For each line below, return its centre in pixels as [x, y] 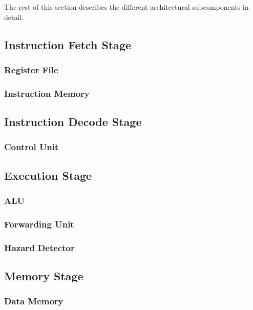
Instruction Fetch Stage [68, 44]
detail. [14, 17]
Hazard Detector [39, 247]
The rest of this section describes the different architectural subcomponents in [126, 7]
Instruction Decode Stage [73, 122]
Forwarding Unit [39, 224]
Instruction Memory [47, 93]
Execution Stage [48, 175]
